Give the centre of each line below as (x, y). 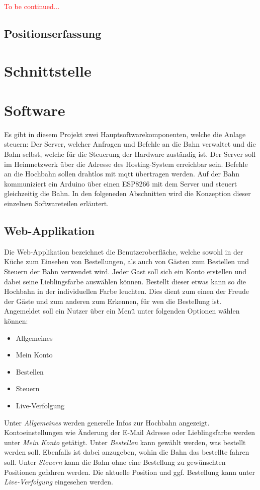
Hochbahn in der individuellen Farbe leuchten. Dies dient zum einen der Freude (126, 291)
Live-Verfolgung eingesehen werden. (59, 482)
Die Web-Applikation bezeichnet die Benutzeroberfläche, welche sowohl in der (124, 251)
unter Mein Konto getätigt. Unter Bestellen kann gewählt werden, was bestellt (125, 442)
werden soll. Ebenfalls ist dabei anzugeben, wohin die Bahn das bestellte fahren (127, 452)
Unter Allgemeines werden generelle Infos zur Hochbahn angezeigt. (107, 422)
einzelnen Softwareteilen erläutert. (57, 203)
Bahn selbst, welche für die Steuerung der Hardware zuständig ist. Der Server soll (130, 154)
